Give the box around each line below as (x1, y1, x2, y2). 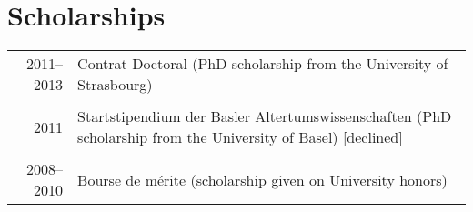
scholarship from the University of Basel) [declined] (77, 126, 403, 148)
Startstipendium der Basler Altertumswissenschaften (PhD (77, 106, 452, 127)
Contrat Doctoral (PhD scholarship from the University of (77, 53, 448, 75)
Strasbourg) (77, 74, 153, 96)
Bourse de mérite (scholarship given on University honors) (77, 168, 448, 190)
